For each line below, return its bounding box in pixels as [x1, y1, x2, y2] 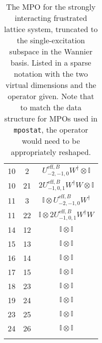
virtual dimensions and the [5, 79, 96, 90]
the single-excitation [16, 34, 85, 46]
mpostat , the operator [14, 124, 88, 135]
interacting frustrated [15, 12, 87, 23]
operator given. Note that [7, 90, 94, 102]
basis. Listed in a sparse [10, 57, 91, 68]
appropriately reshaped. [11, 146, 91, 157]
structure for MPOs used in [4, 113, 98, 124]
